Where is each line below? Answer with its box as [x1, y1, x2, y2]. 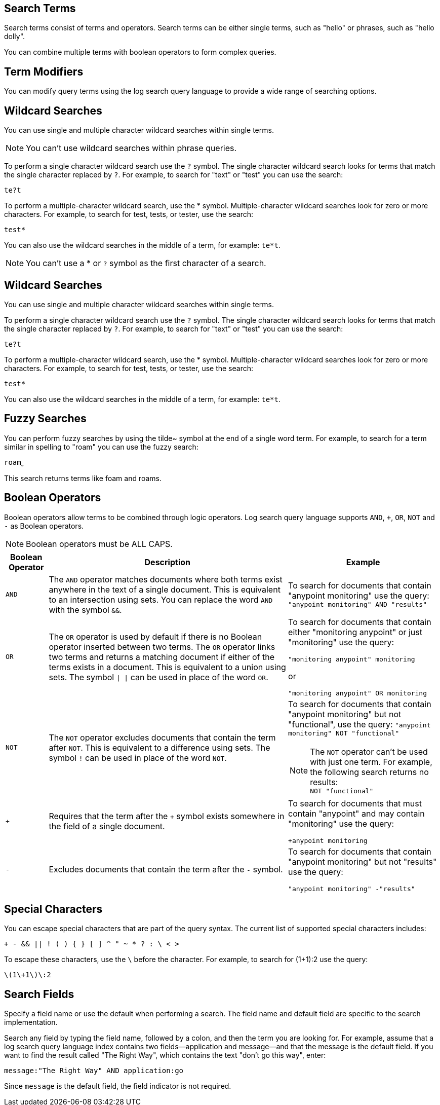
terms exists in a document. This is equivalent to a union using [49, 661, 286, 672]
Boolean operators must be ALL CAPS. [26, 538, 173, 549]
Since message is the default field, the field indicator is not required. [4, 1082, 231, 1091]
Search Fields [4, 987, 74, 1001]
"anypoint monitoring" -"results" [288, 885, 415, 893]
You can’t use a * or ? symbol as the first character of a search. [26, 258, 266, 269]
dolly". [4, 32, 25, 41]
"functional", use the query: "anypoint [288, 719, 431, 729]
